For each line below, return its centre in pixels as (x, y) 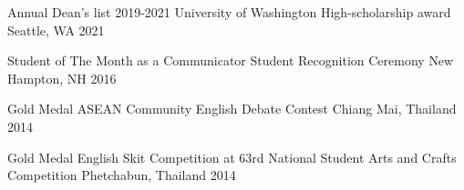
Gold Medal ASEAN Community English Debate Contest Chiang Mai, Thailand (232, 109)
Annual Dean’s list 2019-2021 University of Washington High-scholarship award (229, 12)
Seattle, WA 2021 (56, 30)
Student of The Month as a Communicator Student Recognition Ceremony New (231, 60)
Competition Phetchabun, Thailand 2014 (122, 175)
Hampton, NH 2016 (62, 78)
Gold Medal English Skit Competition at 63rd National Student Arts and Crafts (232, 157)
